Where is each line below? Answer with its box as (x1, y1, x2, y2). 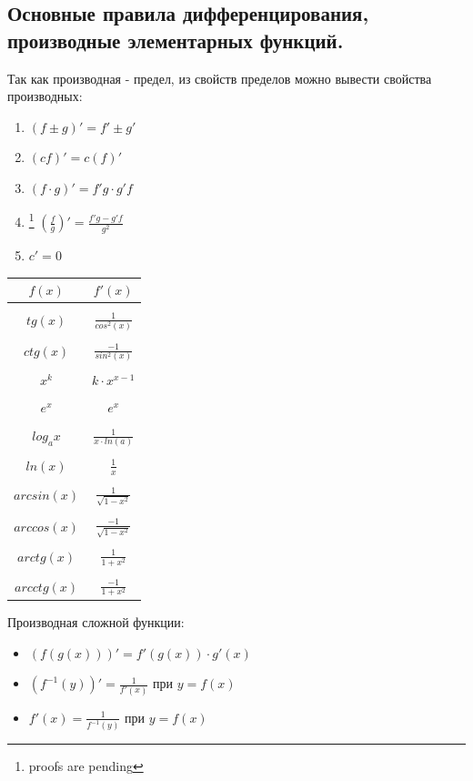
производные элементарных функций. (7, 25, 344, 54)
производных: (7, 86, 83, 106)
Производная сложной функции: (7, 612, 185, 631)
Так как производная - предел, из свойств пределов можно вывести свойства (7, 68, 432, 87)
